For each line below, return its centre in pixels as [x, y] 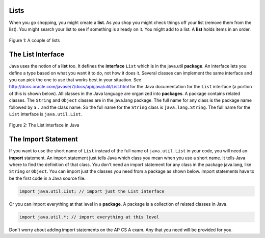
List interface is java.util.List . [46, 114]
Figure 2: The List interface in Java [44, 125]
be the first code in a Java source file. [47, 178]
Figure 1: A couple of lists [35, 40]
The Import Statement [43, 139]
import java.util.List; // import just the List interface [92, 191]
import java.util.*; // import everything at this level [89, 217]
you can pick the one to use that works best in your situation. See [75, 80]
